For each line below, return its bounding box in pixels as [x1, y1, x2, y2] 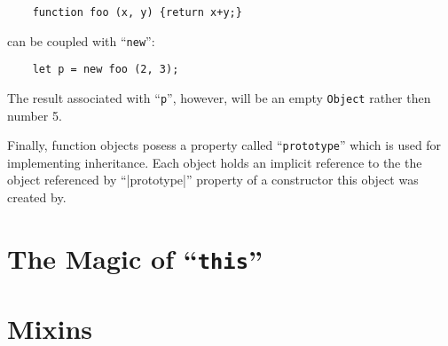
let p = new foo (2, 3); [32, 63, 179, 76]
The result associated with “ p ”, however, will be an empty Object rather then [7, 88, 431, 106]
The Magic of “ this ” [7, 240, 263, 276]
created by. [7, 188, 67, 207]
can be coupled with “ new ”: [7, 31, 155, 50]
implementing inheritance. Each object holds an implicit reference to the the [7, 153, 422, 171]
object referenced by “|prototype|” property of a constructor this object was [7, 170, 419, 189]
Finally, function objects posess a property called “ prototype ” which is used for [7, 136, 442, 154]
